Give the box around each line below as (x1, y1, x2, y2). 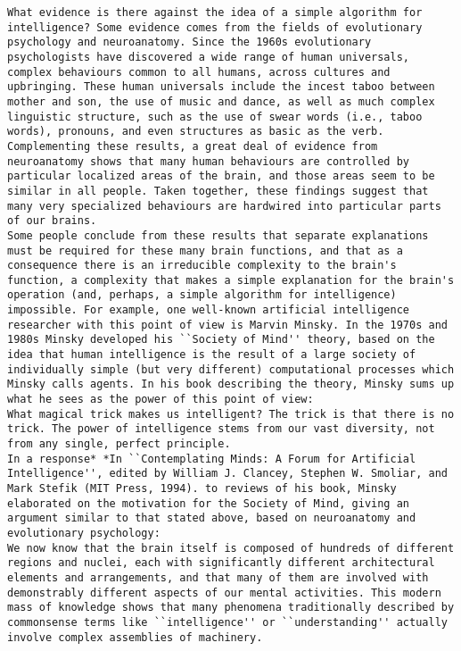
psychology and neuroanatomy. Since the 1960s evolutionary (7, 36, 372, 49)
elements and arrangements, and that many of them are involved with (7, 571, 429, 584)
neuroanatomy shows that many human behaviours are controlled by (7, 154, 410, 168)
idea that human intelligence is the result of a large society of (7, 348, 416, 362)
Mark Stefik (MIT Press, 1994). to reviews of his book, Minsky (7, 482, 397, 495)
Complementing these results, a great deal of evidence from (7, 139, 378, 153)
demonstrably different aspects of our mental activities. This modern (7, 586, 441, 599)
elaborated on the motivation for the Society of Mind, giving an (7, 497, 410, 510)
